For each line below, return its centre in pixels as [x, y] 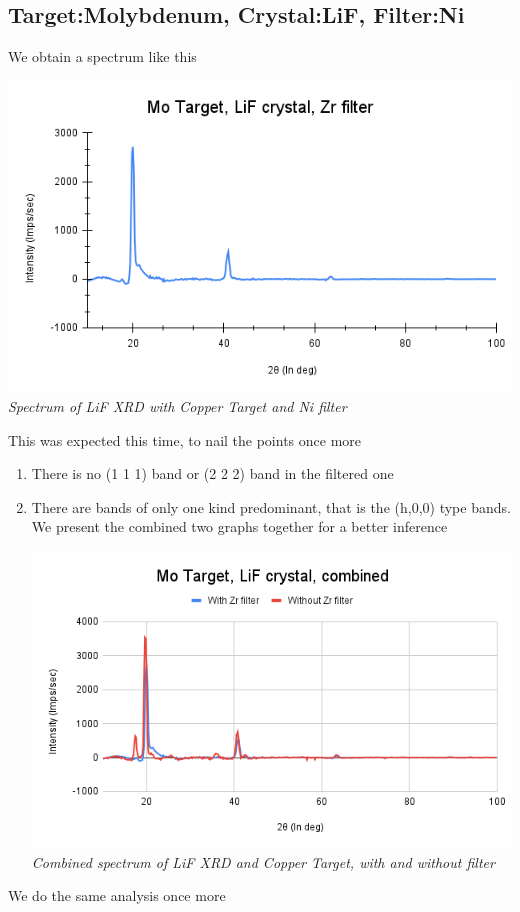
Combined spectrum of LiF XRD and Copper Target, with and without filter [263, 861]
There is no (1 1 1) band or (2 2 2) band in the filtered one [212, 473]
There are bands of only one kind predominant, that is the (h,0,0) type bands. [271, 506]
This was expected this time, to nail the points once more [185, 439]
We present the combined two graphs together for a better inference [239, 526]
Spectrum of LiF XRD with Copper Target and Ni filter [177, 406]
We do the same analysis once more [117, 895]
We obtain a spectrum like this [102, 56]
